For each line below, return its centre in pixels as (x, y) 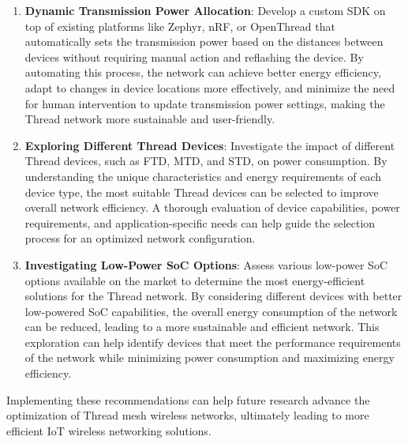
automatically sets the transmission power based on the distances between (204, 41)
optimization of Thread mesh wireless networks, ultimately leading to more (188, 415)
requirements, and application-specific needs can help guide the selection (200, 222)
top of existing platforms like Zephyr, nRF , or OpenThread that (180, 26)
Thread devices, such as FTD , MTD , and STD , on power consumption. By (206, 161)
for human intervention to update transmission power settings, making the (205, 103)
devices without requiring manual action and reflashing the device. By (194, 56)
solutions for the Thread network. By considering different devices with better (213, 296)
